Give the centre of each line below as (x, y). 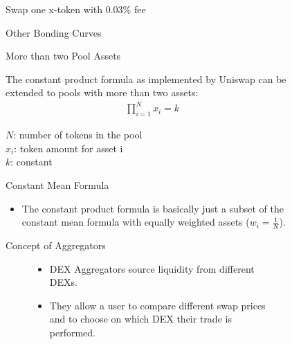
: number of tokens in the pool (78, 135)
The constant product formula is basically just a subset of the (153, 208)
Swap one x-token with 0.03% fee (76, 9)
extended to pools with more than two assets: (102, 92)
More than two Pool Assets (63, 56)
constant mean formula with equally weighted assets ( (136, 222)
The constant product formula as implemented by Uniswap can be (146, 79)
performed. (73, 333)
